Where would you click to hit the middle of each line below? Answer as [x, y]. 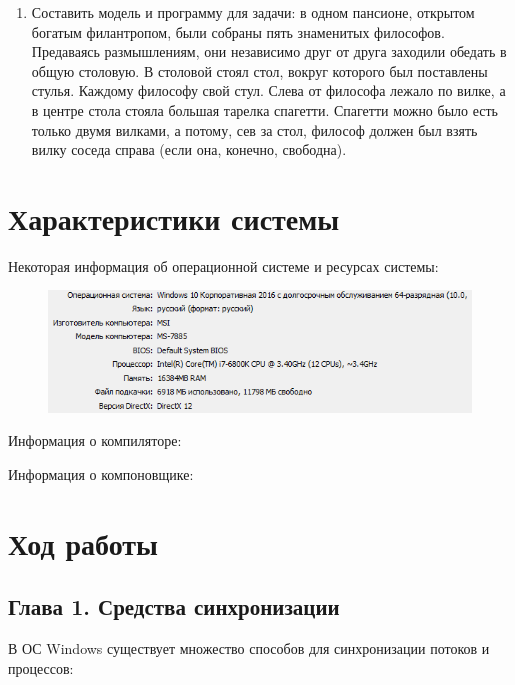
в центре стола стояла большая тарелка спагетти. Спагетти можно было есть [264, 109]
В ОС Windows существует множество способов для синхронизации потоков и [249, 648]
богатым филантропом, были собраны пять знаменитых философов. [238, 31]
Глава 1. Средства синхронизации [174, 606]
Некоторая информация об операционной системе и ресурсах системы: [223, 265]
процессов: [41, 667]
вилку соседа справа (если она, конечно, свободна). [189, 149]
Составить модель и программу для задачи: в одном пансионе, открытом [253, 12]
